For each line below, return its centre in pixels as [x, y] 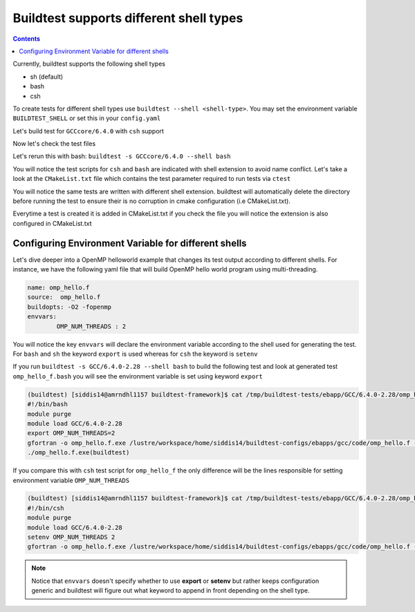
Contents [27, 39]
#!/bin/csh [46, 508]
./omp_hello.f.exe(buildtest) [79, 453]
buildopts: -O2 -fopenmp [70, 307]
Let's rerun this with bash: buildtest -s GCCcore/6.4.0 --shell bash [122, 156]
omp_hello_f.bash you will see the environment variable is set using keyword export [138, 376]
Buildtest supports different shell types [128, 18]
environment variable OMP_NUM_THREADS [71, 480]
